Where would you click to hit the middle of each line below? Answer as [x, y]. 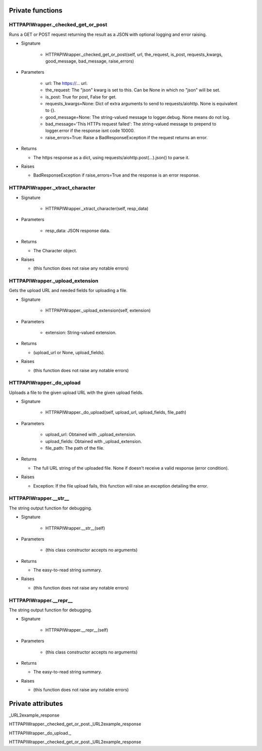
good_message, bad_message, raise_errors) [90, 61]
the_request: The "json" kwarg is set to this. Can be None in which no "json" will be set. [133, 90]
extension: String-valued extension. [81, 332]
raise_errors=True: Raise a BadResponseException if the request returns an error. [127, 137]
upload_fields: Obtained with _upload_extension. [94, 441]
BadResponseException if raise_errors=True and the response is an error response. [116, 175]
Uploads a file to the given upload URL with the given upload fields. [76, 392]
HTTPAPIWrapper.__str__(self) [75, 528]
